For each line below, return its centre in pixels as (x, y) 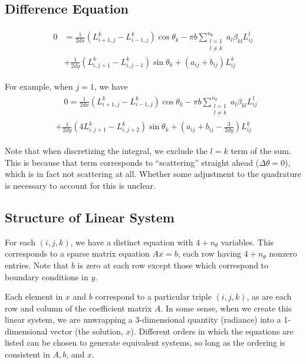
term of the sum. (261, 151)
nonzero (283, 253)
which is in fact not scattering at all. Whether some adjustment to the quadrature (153, 174)
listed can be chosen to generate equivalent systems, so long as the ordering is (145, 342)
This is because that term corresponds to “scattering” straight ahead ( (132, 162)
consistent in (27, 354)
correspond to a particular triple (153, 296)
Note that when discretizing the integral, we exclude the (106, 151)
